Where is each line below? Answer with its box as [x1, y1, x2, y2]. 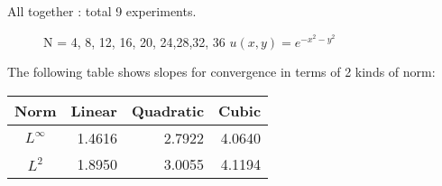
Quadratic [131, 99, 205, 121]
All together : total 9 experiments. [7, 2, 197, 20]
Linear [70, 99, 117, 121]
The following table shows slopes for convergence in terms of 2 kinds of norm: [7, 62, 436, 81]
